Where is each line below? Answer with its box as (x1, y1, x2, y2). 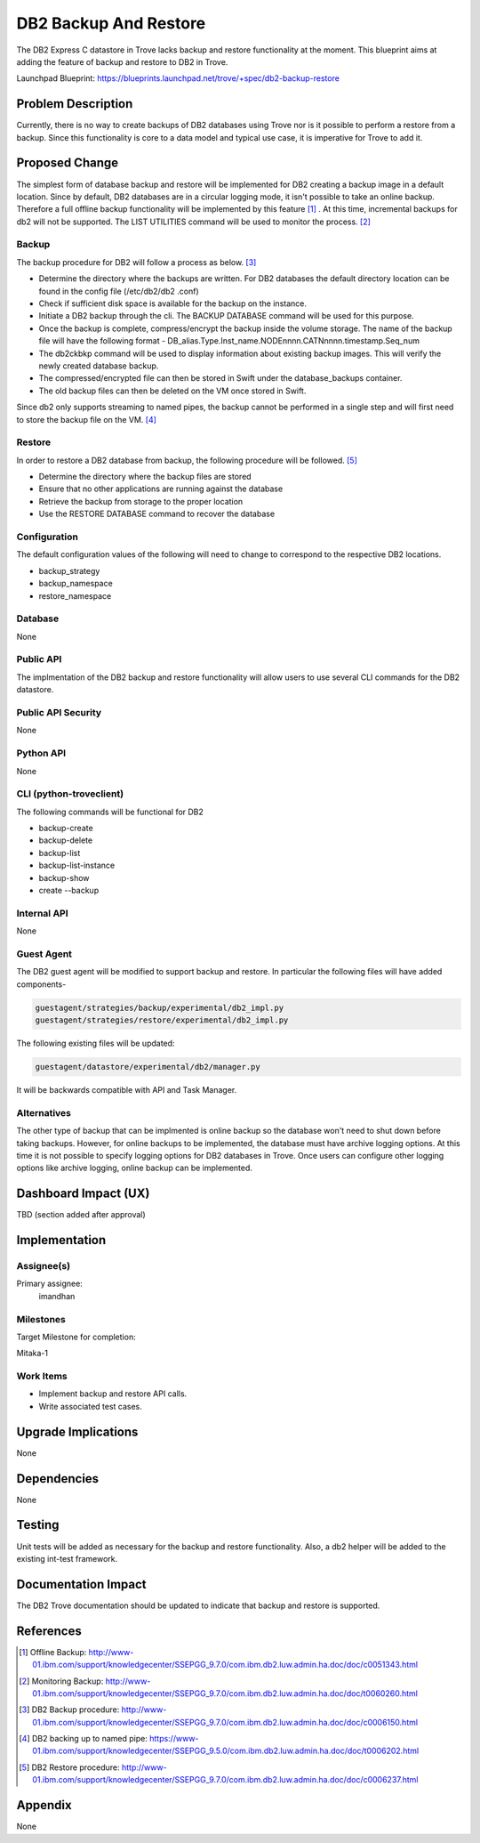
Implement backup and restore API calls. (38, 1388, 188, 1399)
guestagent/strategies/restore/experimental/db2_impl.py (35, 1015, 289, 1025)
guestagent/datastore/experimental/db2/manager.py (35, 1062, 261, 1071)
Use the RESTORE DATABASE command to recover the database (38, 508, 276, 520)
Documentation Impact (16, 1576, 147, 1592)
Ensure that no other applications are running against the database (38, 483, 284, 494)
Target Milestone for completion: (16, 1331, 137, 1342)
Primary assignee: (16, 1278, 84, 1289)
